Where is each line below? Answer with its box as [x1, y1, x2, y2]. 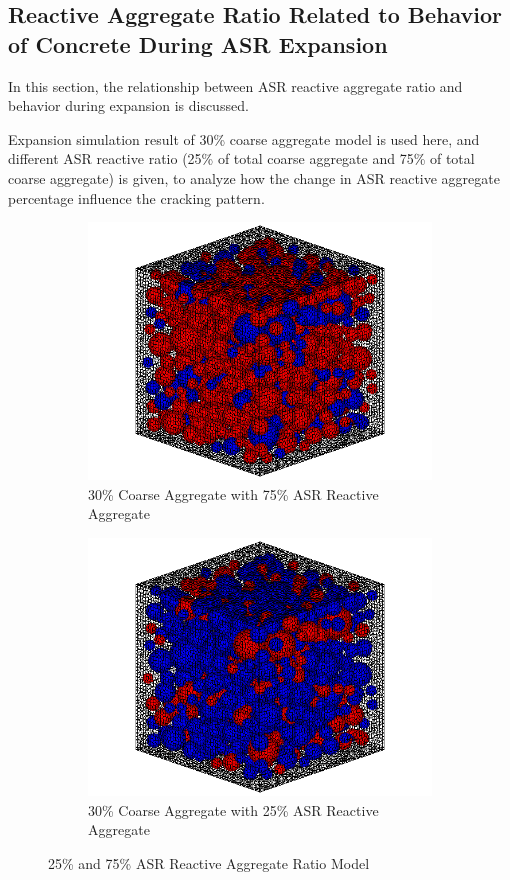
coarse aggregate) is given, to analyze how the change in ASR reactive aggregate [8, 167, 500, 188]
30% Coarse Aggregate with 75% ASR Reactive [88, 483, 379, 504]
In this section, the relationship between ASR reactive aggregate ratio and [8, 75, 463, 96]
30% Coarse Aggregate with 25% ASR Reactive [88, 799, 379, 820]
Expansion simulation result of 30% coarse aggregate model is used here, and [8, 128, 480, 149]
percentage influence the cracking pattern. [8, 187, 265, 208]
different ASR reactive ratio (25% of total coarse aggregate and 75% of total [8, 148, 475, 169]
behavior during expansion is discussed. [8, 95, 249, 116]
